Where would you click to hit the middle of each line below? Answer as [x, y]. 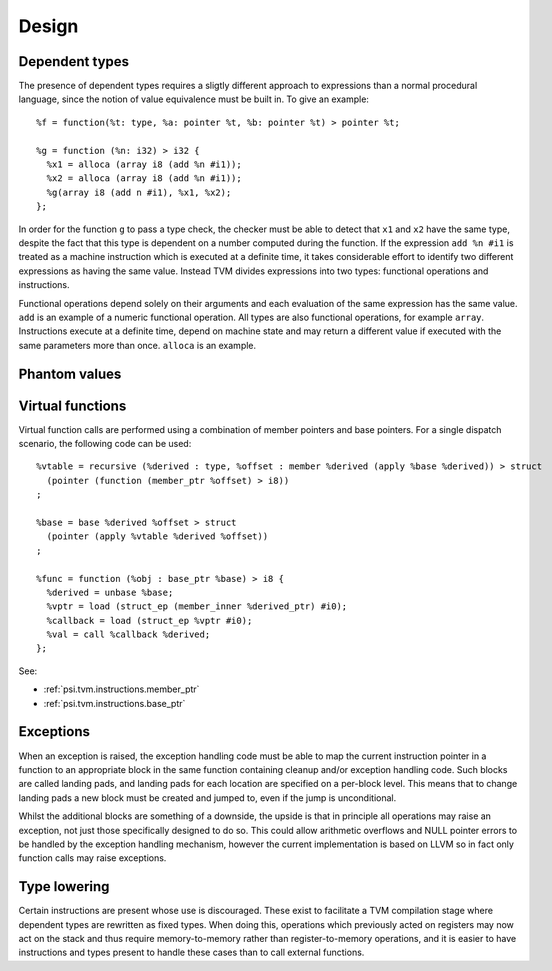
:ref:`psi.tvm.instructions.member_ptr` [121, 689]
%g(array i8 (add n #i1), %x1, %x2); [139, 192]
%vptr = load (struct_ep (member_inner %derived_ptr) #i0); [197, 606]
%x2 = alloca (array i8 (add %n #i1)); [144, 178]
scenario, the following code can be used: [105, 444]
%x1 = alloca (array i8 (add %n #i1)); [144, 164]
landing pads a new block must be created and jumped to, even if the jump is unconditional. [207, 797]
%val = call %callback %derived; [128, 634]
